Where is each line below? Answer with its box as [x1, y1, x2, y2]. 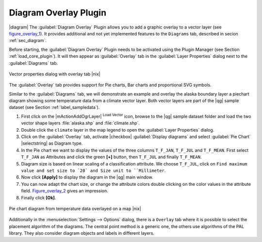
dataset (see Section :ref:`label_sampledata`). [9, 105, 100, 110]
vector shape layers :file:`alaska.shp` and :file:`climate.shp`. [21, 120, 140, 126]
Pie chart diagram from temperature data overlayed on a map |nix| [9, 206, 142, 212]
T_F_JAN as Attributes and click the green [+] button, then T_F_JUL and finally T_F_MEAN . [21, 154, 202, 160]
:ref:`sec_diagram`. [9, 38, 47, 44]
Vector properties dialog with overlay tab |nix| [9, 71, 100, 77]
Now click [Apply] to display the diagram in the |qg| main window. [21, 174, 153, 180]
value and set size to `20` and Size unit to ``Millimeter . [21, 167, 166, 173]
